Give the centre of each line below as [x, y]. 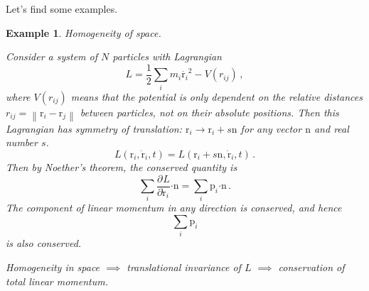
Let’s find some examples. [62, 9]
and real [331, 128]
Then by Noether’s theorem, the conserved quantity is [122, 167]
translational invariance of [184, 267]
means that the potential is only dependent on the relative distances [216, 96]
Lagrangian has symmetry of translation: [94, 128]
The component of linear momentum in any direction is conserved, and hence [174, 208]
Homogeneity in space [53, 267]
